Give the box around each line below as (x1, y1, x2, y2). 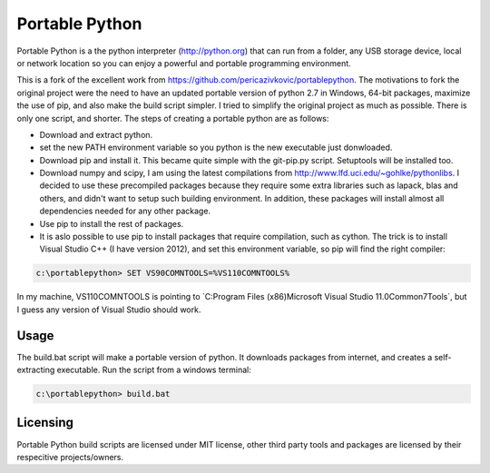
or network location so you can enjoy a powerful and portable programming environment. (16, 57, 351, 68)
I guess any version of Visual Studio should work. (16, 304, 201, 315)
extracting (16, 364, 55, 376)
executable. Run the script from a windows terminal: (56, 364, 251, 376)
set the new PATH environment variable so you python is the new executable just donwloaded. (39, 142, 393, 153)
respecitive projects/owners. (16, 451, 124, 462)
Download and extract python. (39, 129, 153, 140)
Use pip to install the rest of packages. (39, 218, 184, 229)
